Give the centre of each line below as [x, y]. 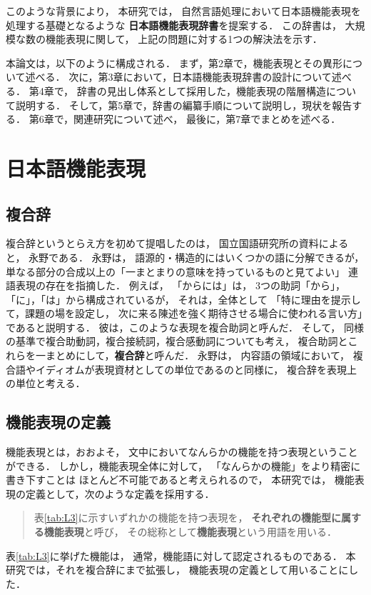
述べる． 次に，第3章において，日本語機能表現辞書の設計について [178, 77]
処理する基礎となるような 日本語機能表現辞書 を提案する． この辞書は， [174, 25]
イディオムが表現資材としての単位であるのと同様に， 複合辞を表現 [191, 369]
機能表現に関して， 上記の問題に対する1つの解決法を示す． [184, 39]
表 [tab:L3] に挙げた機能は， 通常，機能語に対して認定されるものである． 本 [181, 555]
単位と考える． [50, 383]
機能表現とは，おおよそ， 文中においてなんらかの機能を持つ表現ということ [182, 452]
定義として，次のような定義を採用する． [120, 493]
